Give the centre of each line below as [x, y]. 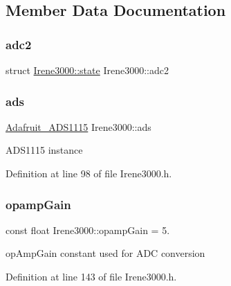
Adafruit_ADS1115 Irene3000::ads [78, 126]
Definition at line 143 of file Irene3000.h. [91, 276]
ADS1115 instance [44, 150]
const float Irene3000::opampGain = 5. [88, 230]
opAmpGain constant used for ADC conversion [105, 253]
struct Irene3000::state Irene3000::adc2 [87, 70]
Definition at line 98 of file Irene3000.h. [89, 173]
